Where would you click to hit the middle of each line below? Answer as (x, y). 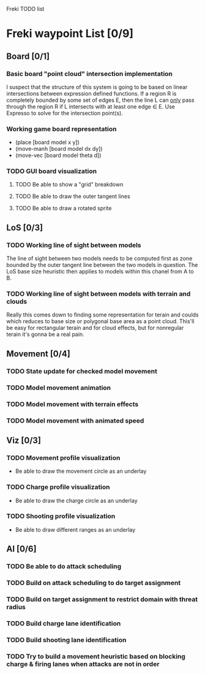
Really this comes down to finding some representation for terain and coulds (102, 315)
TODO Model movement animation (59, 388)
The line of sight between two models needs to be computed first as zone (99, 258)
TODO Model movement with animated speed (75, 421)
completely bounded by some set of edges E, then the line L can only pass (100, 100)
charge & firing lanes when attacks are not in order (83, 664)
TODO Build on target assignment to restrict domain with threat (102, 599)
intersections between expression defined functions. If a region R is (91, 93)
